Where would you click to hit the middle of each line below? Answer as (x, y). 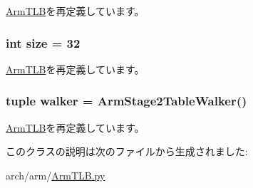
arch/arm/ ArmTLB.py (56, 175)
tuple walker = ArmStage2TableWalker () (127, 101)
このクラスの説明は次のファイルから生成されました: (127, 151)
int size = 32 (43, 42)
